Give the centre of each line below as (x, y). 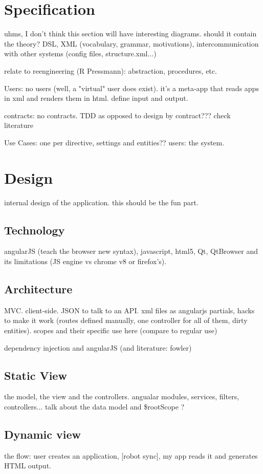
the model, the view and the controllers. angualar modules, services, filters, (122, 396)
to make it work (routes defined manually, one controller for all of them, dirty (126, 320)
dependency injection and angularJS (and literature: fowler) (98, 347)
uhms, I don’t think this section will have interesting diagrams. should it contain (130, 34)
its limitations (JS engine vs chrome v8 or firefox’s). (85, 261)
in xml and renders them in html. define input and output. (96, 98)
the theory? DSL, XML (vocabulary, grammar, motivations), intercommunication (131, 43)
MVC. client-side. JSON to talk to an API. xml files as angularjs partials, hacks (129, 310)
